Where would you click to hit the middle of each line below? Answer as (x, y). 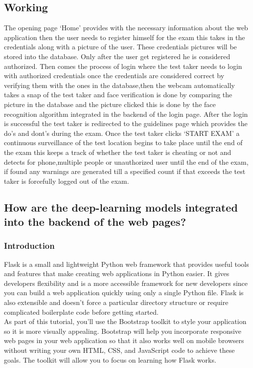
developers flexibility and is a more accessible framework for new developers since (126, 283)
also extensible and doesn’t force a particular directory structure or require (116, 302)
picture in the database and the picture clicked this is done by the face (110, 104)
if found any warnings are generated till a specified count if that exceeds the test (125, 171)
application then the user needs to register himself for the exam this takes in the (125, 37)
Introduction (29, 246)
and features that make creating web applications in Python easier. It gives (117, 273)
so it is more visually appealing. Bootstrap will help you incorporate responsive (123, 331)
